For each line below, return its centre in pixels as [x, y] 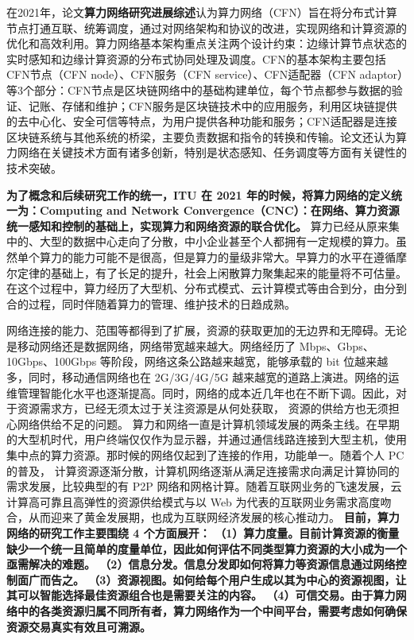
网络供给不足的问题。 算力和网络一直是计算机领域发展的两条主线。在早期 [208, 423]
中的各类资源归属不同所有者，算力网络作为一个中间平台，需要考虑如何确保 [212, 610]
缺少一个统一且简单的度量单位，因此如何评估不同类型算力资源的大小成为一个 [207, 548]
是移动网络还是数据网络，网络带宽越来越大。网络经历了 [151, 345]
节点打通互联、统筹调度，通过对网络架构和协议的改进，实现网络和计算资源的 [207, 27]
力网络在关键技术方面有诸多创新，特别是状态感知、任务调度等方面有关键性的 [207, 152]
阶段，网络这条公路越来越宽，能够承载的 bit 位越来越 [250, 361]
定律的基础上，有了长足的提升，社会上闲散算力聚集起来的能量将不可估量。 [212, 272]
